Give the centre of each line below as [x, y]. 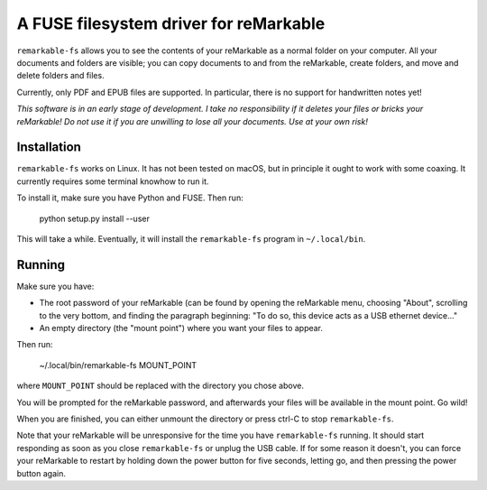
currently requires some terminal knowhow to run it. [113, 181]
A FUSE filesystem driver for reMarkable [171, 23]
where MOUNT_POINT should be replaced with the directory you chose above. [160, 386]
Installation [49, 148]
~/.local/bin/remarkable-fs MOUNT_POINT [118, 365]
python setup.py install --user [95, 218]
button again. [41, 473]
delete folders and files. [60, 76]
